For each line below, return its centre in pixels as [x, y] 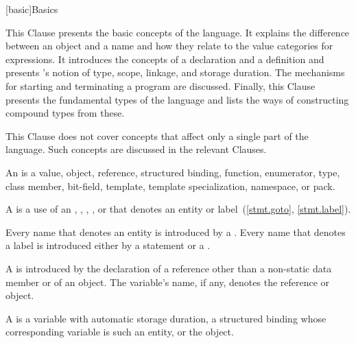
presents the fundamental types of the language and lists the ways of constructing [177, 99]
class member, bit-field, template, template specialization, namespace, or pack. [170, 186]
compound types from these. [65, 113]
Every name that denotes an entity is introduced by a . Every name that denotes [176, 232]
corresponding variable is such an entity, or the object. [120, 332]
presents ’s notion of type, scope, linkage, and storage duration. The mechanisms [175, 72]
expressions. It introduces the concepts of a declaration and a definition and [165, 59]
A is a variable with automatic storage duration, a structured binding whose [166, 318]
